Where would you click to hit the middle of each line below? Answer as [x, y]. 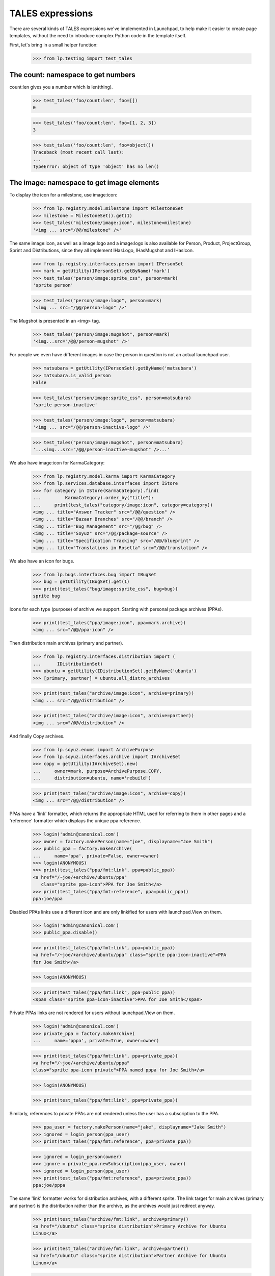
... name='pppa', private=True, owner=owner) [96, 1040]
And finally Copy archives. [37, 736]
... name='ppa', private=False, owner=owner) [96, 856]
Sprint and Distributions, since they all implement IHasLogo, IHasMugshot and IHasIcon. [102, 250]
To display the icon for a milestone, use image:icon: [63, 195]
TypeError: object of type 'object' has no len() [96, 166]
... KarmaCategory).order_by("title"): [93, 498]
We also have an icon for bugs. [42, 561]
